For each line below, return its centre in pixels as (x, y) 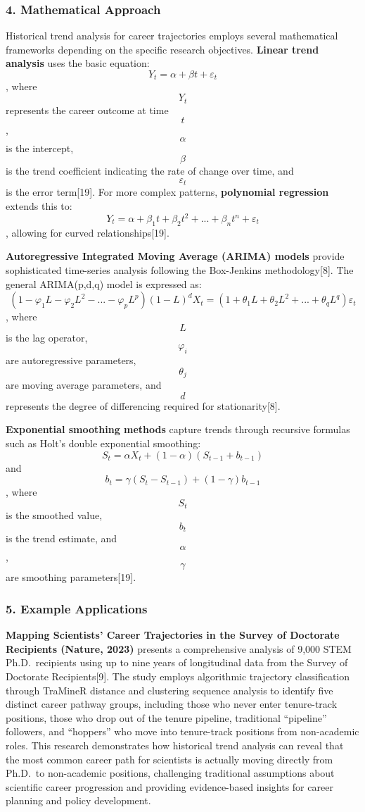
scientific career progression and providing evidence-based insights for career (169, 786)
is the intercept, (40, 148)
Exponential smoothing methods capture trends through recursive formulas (178, 429)
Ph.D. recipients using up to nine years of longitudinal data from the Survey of (177, 662)
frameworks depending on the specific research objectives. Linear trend (162, 49)
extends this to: (39, 205)
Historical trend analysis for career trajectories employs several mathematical (172, 36)
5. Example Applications (77, 608)
